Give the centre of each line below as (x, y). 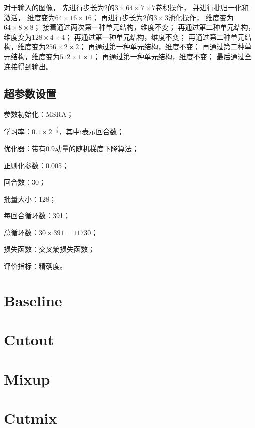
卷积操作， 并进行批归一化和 (202, 7)
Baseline (33, 300)
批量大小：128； (30, 199)
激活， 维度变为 (30, 17)
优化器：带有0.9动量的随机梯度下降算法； (71, 148)
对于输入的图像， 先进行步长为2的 (59, 7)
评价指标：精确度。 (35, 266)
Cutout (29, 340)
